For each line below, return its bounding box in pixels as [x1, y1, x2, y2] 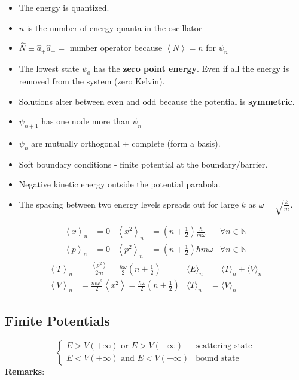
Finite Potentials [5, 311, 110, 329]
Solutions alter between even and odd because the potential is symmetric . [19, 95, 295, 107]
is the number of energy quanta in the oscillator [26, 21, 202, 34]
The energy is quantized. [19, 1, 109, 13]
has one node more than [41, 115, 130, 127]
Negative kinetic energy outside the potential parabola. [19, 178, 221, 190]
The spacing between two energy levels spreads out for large [19, 197, 239, 210]
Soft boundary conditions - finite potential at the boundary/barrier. [19, 157, 268, 170]
